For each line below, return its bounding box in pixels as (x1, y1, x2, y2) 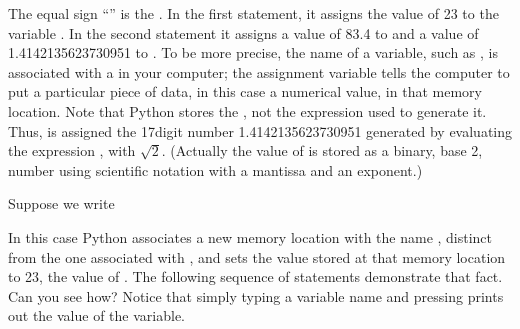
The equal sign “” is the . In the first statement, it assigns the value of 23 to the (8, 3, 499, 23)
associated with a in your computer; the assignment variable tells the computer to (8, 61, 510, 82)
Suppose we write (8, 193, 115, 214)
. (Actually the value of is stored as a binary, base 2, (161, 140, 483, 161)
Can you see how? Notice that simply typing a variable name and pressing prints (8, 285, 504, 306)
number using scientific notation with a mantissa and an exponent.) (8, 159, 423, 180)
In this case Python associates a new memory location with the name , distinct (8, 226, 493, 247)
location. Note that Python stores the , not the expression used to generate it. (8, 100, 487, 121)
